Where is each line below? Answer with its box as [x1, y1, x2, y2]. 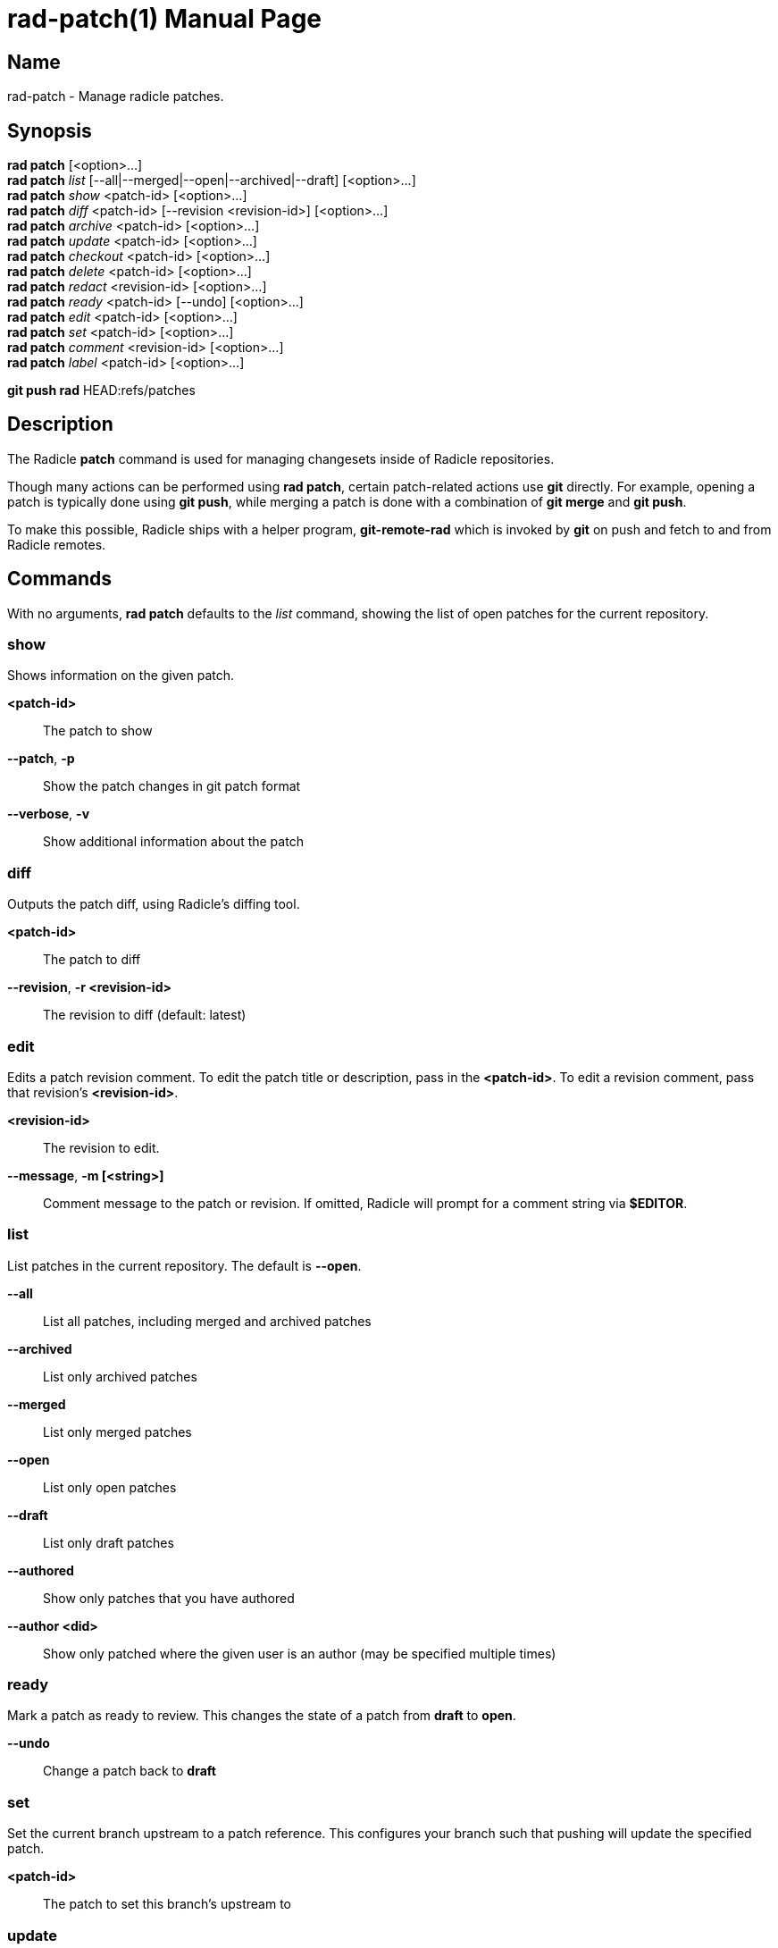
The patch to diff [43, 952, 141, 968]
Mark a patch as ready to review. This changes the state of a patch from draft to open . [7, 1708, 516, 1724]
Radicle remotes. [7, 536, 106, 552]
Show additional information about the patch [43, 834, 304, 850]
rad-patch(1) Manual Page [7, 4, 322, 34]
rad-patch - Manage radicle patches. [7, 88, 224, 105]
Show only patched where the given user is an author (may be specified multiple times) [43, 1645, 556, 1661]
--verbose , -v [7, 806, 90, 822]
